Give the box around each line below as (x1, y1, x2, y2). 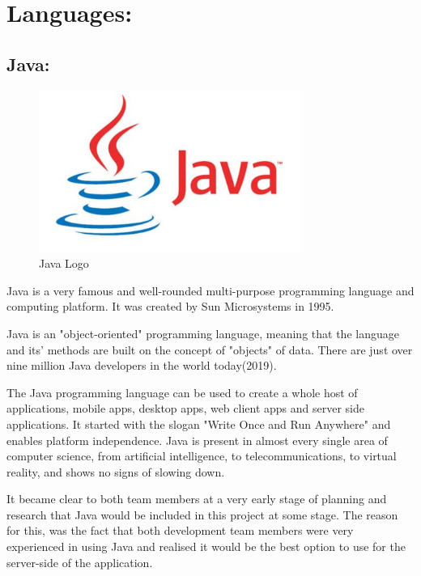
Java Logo (39, 255, 89, 272)
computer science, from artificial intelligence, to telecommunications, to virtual (6, 447, 397, 464)
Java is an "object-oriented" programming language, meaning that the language (6, 324, 399, 341)
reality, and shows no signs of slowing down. (6, 463, 225, 480)
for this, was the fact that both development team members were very (6, 522, 354, 539)
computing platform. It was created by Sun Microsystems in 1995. (6, 298, 334, 315)
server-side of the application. (6, 553, 153, 570)
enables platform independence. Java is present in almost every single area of (6, 431, 388, 448)
